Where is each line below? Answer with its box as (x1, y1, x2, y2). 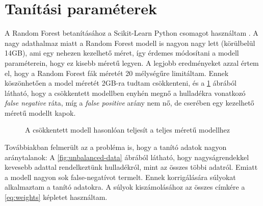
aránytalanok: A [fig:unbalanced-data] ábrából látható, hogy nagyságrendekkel (5, 151, 249, 162)
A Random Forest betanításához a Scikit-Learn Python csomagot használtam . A (5, 28, 258, 38)
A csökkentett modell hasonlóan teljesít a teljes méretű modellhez (25, 124, 230, 135)
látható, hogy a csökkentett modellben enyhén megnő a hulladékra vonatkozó (5, 87, 246, 98)
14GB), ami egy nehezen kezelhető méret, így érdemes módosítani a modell (5, 47, 239, 58)
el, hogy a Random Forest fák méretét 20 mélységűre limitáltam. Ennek (5, 67, 229, 78)
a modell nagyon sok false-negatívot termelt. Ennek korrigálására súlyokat (5, 171, 236, 182)
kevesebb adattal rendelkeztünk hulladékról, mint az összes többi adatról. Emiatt (5, 162, 258, 172)
